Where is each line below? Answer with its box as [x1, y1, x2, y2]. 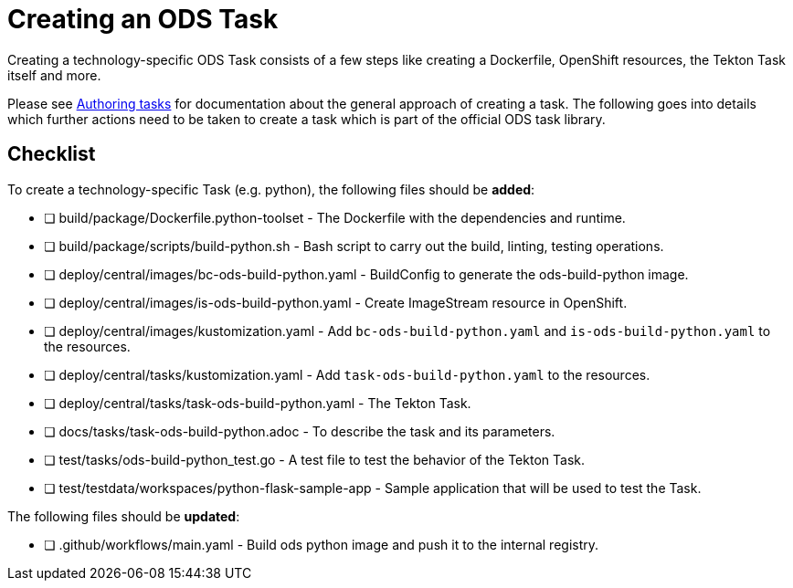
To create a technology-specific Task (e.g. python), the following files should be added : [7, 181, 535, 197]
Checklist [7, 142, 96, 166]
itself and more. [7, 67, 101, 83]
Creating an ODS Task [7, 4, 279, 35]
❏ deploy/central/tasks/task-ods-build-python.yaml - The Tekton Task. [44, 394, 471, 411]
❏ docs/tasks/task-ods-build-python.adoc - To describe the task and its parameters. [44, 423, 555, 439]
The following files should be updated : [7, 508, 240, 524]
